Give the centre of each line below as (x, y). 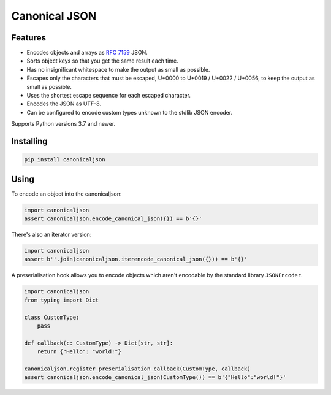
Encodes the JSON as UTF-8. (64, 104)
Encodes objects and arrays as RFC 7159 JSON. (87, 53)
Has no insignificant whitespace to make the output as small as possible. (118, 69)
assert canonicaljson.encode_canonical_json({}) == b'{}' (113, 219)
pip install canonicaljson (65, 160)
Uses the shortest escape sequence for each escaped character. (109, 96)
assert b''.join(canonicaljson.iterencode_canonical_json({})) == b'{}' (136, 259)
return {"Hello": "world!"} (79, 352)
